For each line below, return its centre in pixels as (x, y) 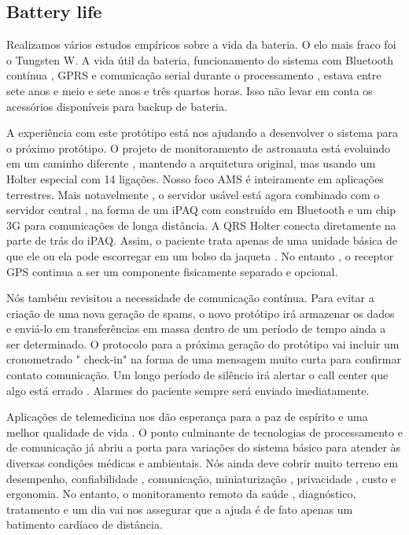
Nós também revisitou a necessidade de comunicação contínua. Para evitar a (190, 298)
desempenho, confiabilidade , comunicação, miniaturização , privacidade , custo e (201, 478)
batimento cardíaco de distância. (85, 524)
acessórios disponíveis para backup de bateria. (117, 106)
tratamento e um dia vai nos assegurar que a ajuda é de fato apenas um (180, 509)
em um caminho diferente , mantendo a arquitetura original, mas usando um (191, 163)
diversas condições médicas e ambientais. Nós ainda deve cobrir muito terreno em (202, 463)
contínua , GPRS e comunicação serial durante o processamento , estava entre (194, 75)
